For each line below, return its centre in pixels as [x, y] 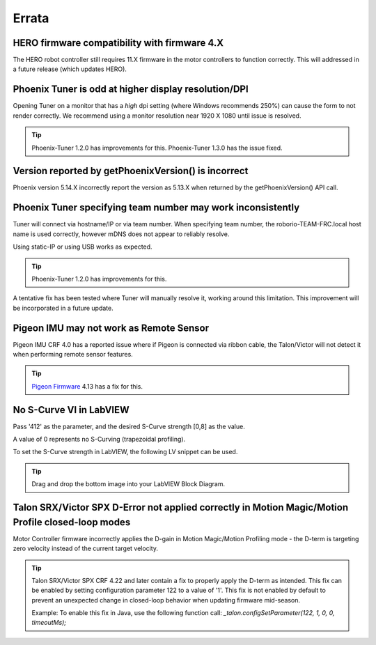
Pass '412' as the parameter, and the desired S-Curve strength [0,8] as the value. [129, 426]
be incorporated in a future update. [63, 308]
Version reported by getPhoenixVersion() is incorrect [131, 171]
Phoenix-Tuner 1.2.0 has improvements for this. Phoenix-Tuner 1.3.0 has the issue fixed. [157, 148]
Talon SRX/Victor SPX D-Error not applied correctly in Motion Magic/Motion [180, 507]
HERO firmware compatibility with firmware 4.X [118, 43]
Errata [31, 18]
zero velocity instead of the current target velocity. [85, 549]
